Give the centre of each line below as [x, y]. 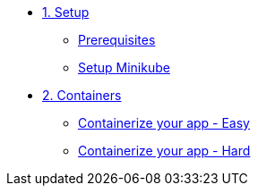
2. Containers [82, 95]
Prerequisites [117, 40]
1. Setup [66, 12]
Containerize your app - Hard [164, 151]
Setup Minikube [124, 67]
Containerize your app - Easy [164, 123]
